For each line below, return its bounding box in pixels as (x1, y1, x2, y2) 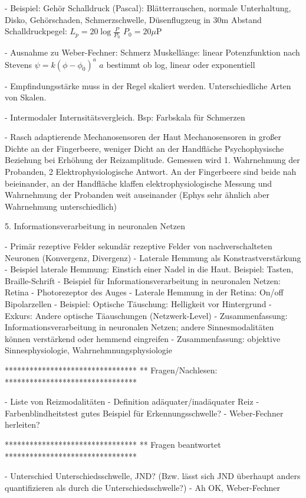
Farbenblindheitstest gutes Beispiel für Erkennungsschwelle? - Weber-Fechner (5, 406, 284, 419)
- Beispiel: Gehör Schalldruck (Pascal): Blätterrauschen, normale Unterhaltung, (5, 2, 291, 14)
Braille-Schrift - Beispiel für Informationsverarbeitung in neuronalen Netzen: (5, 274, 281, 287)
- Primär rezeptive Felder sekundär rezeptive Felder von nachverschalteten (5, 240, 272, 252)
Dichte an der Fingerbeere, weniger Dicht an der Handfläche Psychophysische (5, 142, 284, 154)
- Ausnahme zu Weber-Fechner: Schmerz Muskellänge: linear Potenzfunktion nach (5, 46, 300, 58)
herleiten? (5, 418, 40, 431)
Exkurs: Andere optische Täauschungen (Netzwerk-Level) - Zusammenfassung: (5, 309, 288, 321)
